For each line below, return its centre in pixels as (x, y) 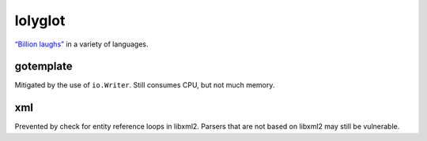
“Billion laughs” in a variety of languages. (82, 44)
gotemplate (43, 67)
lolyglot (40, 20)
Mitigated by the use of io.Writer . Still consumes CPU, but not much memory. (145, 85)
